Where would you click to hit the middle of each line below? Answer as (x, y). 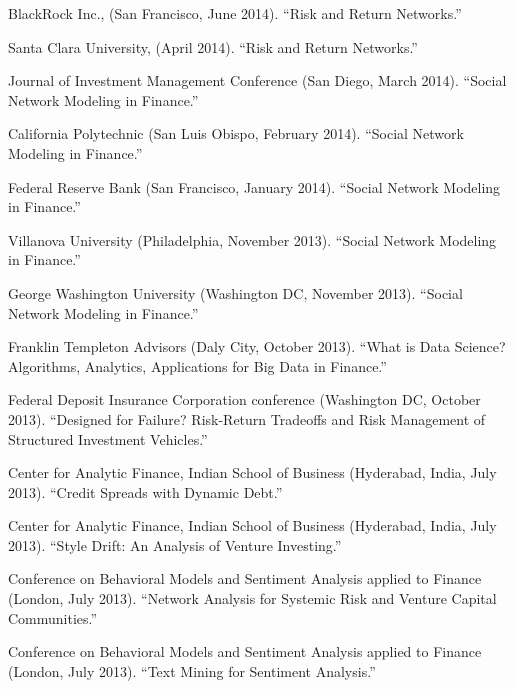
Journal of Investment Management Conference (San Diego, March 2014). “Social (257, 80)
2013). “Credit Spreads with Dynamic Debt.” (145, 491)
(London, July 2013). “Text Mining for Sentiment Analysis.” (192, 670)
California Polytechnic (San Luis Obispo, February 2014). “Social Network (236, 133)
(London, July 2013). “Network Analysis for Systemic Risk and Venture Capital (252, 598)
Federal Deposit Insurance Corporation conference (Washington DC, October (244, 399)
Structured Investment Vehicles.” (108, 438)
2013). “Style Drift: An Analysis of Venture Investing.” (175, 544)
